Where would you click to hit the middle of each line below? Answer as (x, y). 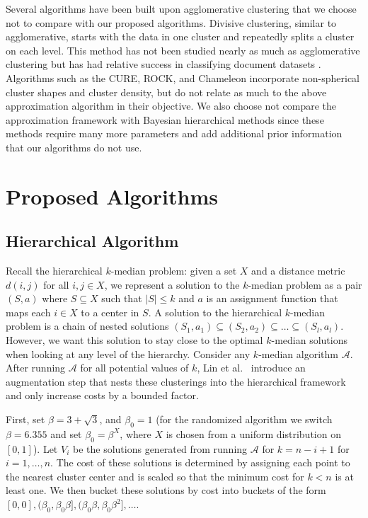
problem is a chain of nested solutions (87, 326)
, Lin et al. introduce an (251, 368)
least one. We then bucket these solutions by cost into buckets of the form (166, 490)
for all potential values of (134, 368)
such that (122, 298)
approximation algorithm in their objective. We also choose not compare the (171, 106)
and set (66, 433)
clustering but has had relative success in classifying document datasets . (163, 64)
